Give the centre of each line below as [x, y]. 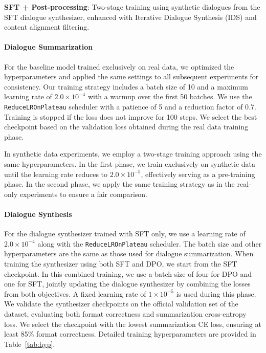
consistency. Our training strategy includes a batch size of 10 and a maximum [126, 86]
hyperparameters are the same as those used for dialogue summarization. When [129, 253]
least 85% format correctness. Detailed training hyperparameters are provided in [130, 334]
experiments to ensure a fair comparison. [83, 194]
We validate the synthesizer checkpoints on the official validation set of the [121, 304]
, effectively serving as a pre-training [198, 174]
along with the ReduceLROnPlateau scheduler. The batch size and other [150, 243]
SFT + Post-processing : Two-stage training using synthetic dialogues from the [132, 7]
